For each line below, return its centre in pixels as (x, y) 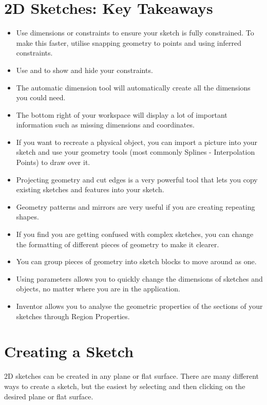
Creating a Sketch (69, 351)
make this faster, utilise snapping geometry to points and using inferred (129, 42)
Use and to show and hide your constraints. (84, 70)
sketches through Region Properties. (73, 316)
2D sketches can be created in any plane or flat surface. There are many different (132, 376)
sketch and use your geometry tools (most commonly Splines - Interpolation (136, 152)
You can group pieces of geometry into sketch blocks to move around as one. (136, 261)
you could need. (41, 97)
